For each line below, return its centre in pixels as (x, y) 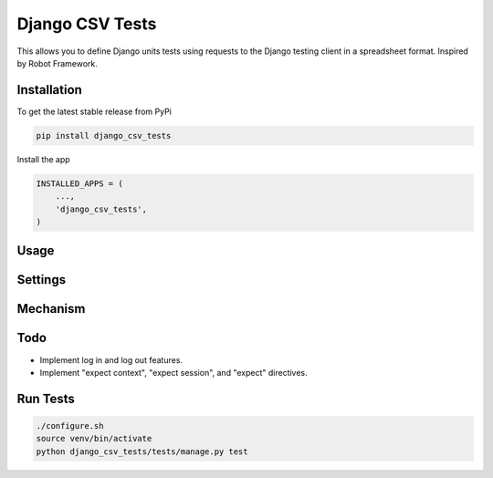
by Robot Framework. (57, 63)
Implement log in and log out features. (111, 359)
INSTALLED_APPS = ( (79, 183)
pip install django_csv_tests (104, 135)
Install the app (43, 159)
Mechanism (51, 309)
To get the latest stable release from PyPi (94, 111)
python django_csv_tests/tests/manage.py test (142, 451)
